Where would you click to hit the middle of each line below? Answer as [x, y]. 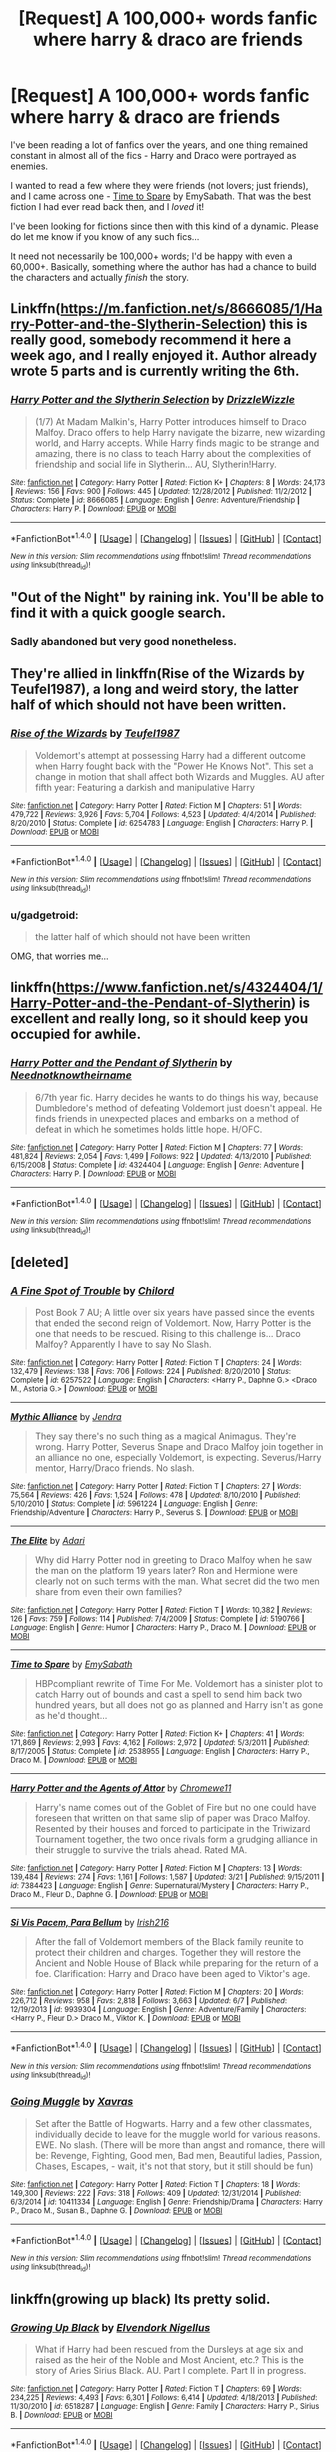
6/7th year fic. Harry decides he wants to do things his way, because [176, 1097]
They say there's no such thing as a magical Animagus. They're [165, 1436]
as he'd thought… [71, 1716]
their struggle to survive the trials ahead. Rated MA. [141, 1850]
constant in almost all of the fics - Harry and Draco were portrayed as [153, 155]
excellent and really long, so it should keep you [159, 1018]
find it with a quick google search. [118, 613]
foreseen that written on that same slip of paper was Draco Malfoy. [172, 1818]
